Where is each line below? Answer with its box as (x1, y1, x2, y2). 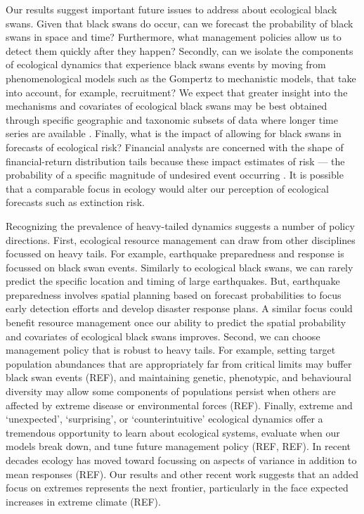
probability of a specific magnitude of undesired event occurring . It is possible (6, 167, 344, 182)
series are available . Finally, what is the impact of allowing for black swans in (6, 126, 342, 141)
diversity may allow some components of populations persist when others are (6, 384, 336, 399)
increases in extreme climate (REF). (6, 494, 161, 508)
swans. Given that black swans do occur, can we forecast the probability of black (6, 15, 353, 30)
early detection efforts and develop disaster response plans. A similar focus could (6, 301, 353, 316)
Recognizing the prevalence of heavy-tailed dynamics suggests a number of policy (6, 218, 355, 233)
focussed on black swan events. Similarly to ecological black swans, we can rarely (6, 259, 353, 274)
